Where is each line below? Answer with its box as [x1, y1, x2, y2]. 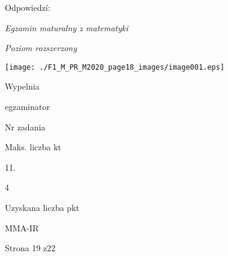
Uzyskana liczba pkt [5, 201, 79, 213]
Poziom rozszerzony [5, 41, 77, 54]
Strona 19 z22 [5, 242, 56, 254]
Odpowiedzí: [5, 1, 51, 13]
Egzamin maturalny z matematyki [5, 21, 129, 34]
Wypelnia [5, 80, 40, 93]
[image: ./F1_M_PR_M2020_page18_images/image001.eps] [5, 62, 225, 72]
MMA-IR [5, 221, 39, 234]
